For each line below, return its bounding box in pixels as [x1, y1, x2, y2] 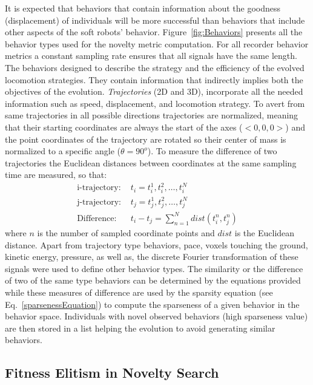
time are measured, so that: [5, 168, 107, 181]
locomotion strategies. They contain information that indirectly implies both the [5, 73, 303, 86]
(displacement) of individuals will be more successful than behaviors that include [5, 13, 305, 26]
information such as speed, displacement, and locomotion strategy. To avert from [5, 97, 305, 109]
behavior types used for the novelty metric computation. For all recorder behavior [5, 37, 309, 50]
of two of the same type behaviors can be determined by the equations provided [5, 274, 301, 287]
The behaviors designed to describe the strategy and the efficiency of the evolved [5, 61, 305, 73]
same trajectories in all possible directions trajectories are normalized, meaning [5, 109, 298, 121]
